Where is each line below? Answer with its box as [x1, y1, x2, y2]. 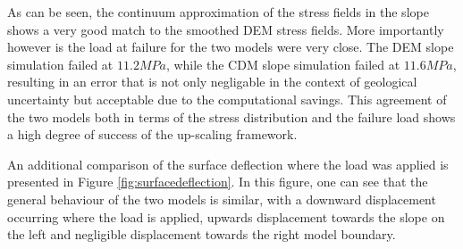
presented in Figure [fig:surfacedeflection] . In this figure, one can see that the [7, 172, 428, 191]
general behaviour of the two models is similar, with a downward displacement [7, 189, 436, 208]
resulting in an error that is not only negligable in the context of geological [7, 72, 417, 91]
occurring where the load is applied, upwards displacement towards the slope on [7, 207, 445, 226]
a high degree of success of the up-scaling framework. [7, 125, 298, 144]
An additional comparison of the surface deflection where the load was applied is [7, 154, 449, 173]
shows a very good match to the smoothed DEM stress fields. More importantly [7, 20, 444, 38]
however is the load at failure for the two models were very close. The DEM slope [7, 37, 454, 56]
